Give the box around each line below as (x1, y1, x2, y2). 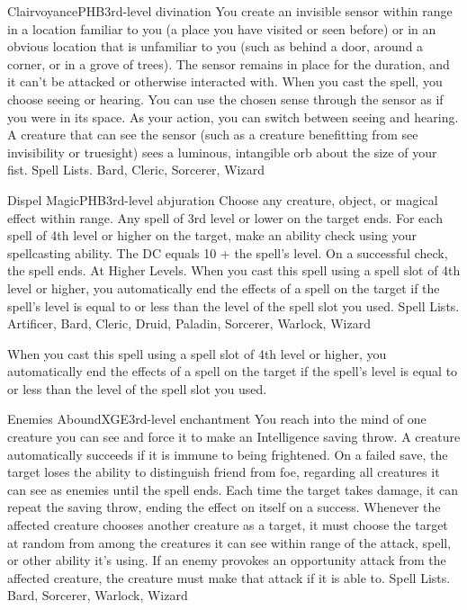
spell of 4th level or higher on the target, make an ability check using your (7, 226, 417, 245)
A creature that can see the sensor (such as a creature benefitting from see (7, 125, 418, 144)
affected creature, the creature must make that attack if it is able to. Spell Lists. (7, 568, 451, 587)
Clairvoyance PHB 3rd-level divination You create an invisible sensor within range (7, 2, 453, 20)
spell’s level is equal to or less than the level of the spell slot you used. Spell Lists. (7, 296, 460, 315)
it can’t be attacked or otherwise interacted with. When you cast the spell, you (7, 72, 443, 91)
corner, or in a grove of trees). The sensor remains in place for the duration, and (7, 54, 450, 73)
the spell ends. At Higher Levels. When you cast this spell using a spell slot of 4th (7, 261, 461, 280)
